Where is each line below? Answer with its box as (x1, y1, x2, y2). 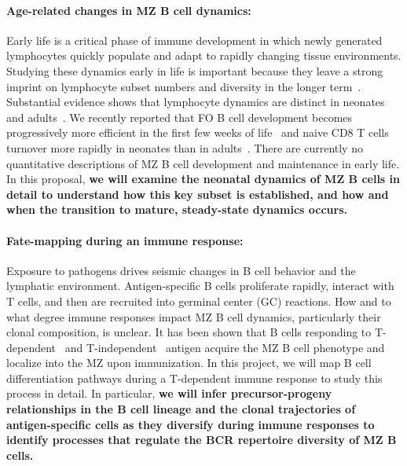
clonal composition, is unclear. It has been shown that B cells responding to (6, 324, 372, 340)
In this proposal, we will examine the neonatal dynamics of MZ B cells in (6, 171, 400, 187)
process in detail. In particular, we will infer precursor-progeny (6, 385, 332, 402)
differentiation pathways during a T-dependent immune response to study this (6, 369, 383, 386)
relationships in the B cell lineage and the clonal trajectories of (6, 401, 356, 417)
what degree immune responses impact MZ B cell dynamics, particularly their (6, 308, 381, 325)
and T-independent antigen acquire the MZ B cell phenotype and (64, 339, 385, 355)
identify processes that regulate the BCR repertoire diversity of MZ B (6, 431, 397, 448)
